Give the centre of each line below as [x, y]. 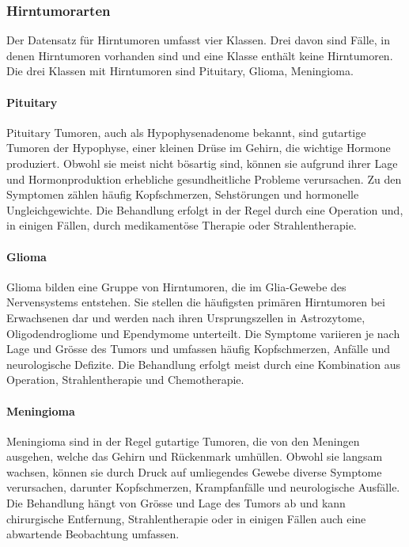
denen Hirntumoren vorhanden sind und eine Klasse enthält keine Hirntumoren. [200, 55]
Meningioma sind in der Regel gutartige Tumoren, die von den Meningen [183, 441]
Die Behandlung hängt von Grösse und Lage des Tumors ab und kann [176, 503]
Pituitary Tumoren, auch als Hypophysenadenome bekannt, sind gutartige [186, 132]
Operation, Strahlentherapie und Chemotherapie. [125, 380]
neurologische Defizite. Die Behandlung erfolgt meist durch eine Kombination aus [203, 364]
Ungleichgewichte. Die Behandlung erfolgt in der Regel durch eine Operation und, [205, 209]
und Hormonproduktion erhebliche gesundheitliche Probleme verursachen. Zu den [204, 179]
